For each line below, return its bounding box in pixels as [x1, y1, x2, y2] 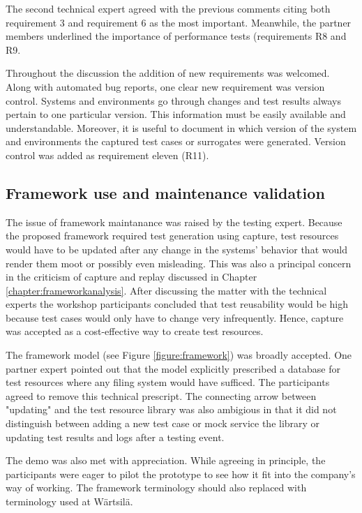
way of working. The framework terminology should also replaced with [6, 480, 307, 495]
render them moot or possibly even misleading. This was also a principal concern [6, 255, 352, 270]
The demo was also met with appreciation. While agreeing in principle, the [6, 453, 326, 468]
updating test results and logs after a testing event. [6, 429, 225, 444]
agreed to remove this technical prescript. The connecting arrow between [6, 388, 317, 403]
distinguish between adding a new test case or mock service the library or [6, 416, 320, 431]
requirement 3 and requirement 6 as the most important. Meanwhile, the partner [6, 15, 352, 29]
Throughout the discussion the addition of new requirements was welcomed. [6, 66, 330, 80]
